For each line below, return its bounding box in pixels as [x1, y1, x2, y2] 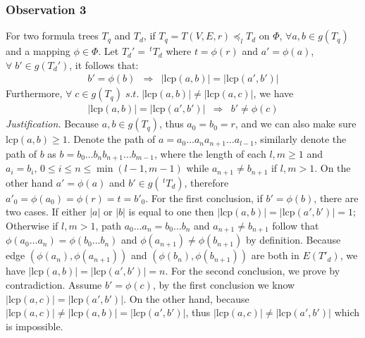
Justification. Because [6, 116, 99, 131]
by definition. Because [245, 232, 341, 247]
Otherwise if [6, 218, 58, 233]
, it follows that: [69, 57, 139, 72]
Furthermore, [6, 86, 63, 101]
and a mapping [6, 44, 70, 58]
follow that [272, 218, 319, 233]
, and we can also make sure [235, 116, 357, 131]
